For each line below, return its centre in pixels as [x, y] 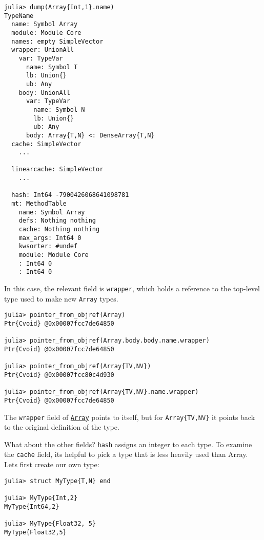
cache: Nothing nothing [59, 229]
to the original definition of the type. [62, 427]
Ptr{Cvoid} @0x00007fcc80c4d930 [59, 375]
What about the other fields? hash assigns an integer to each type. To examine [128, 444]
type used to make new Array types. [61, 298]
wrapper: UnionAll [43, 50]
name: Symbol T [52, 67]
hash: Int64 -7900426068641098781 [70, 195]
